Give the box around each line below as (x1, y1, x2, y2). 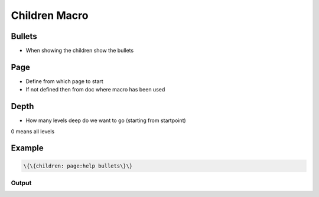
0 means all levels (11, 127, 55, 135)
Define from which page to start (25, 77, 103, 85)
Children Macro (11, 9, 89, 22)
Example (11, 143, 44, 153)
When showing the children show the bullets (25, 47, 134, 54)
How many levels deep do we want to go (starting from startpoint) (25, 117, 186, 124)
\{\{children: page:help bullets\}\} (23, 162, 133, 169)
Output (11, 179, 32, 187)
